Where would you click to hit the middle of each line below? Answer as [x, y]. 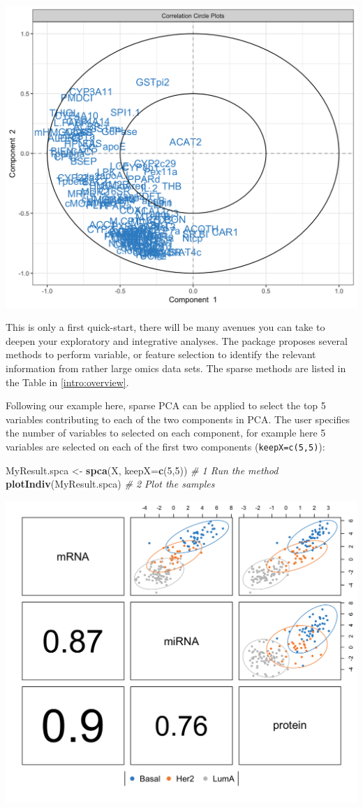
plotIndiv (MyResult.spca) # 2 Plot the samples [110, 484]
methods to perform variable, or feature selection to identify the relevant [161, 354]
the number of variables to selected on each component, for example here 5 [166, 433]
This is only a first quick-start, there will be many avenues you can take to [165, 327]
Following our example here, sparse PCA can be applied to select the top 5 [166, 405]
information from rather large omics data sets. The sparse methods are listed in [176, 368]
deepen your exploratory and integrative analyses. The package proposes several [177, 340]
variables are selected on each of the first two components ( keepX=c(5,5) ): [165, 446]
